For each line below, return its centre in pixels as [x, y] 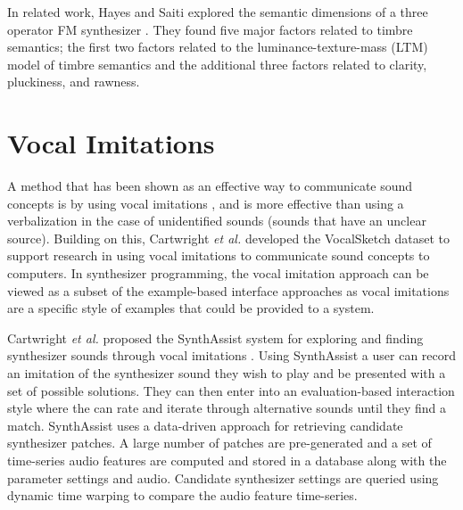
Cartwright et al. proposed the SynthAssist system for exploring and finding [215, 337]
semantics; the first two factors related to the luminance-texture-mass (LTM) [218, 47]
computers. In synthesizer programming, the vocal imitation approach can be [218, 273]
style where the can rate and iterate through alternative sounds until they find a [227, 408]
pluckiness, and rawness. [74, 82]
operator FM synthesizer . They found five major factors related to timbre [210, 29]
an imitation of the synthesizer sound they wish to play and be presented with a [227, 373]
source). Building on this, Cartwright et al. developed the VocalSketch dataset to [229, 238]
